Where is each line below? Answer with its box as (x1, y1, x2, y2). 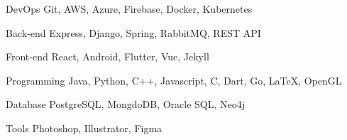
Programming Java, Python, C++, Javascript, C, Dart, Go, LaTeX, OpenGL (6, 72, 342, 87)
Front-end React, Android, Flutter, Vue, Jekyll (6, 49, 209, 64)
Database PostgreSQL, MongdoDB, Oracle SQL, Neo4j (6, 97, 246, 112)
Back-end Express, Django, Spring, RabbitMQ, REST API (6, 25, 261, 40)
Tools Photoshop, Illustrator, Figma (6, 120, 163, 135)
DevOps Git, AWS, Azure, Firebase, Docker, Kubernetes (6, 1, 253, 16)
